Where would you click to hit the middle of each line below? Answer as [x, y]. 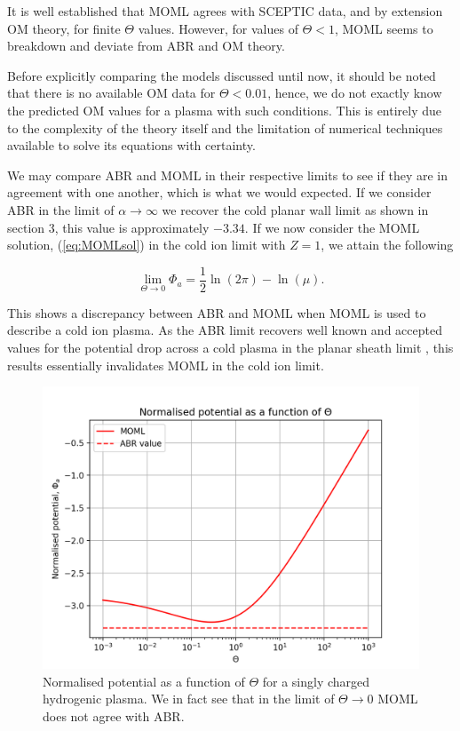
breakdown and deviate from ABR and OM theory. [146, 46]
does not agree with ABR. [114, 715]
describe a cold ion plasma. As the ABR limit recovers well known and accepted [225, 330]
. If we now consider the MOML [332, 227]
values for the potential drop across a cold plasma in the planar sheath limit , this [230, 347]
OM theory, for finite [64, 28]
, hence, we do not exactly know [355, 93]
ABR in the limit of [61, 209]
